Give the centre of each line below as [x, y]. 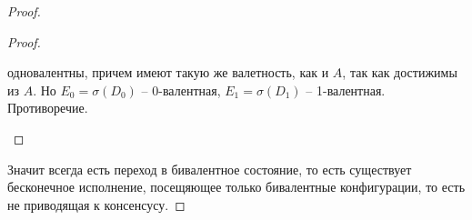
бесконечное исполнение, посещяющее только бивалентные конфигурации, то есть [236, 187]
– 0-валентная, [181, 90]
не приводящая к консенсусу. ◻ [96, 204]
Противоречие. [48, 108]
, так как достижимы [400, 72]
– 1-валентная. [346, 90]
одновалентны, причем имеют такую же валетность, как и [168, 72]
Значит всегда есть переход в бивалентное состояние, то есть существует [210, 169]
